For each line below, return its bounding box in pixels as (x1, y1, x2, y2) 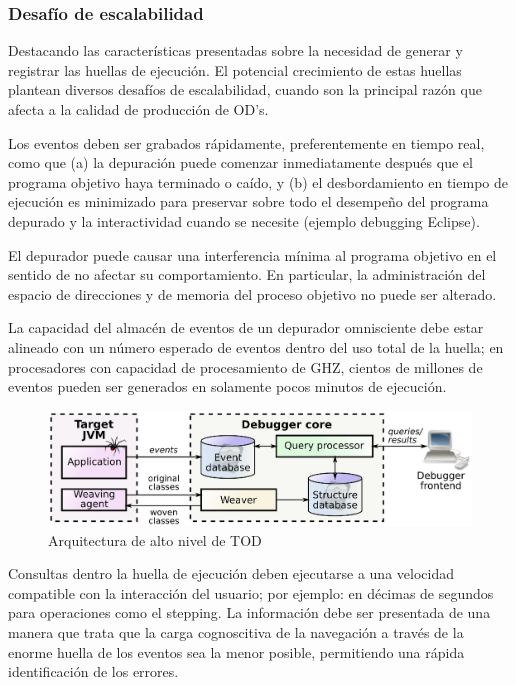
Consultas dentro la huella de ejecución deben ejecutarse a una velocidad (8, 563, 454, 584)
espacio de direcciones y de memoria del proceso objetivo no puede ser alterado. (8, 283, 497, 304)
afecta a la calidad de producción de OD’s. (8, 99, 269, 119)
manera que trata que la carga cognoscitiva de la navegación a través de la (8, 621, 464, 642)
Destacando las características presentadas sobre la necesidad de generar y (8, 40, 463, 61)
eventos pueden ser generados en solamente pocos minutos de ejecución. (8, 376, 447, 397)
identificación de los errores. (8, 661, 179, 682)
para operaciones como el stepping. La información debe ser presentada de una (8, 602, 491, 623)
